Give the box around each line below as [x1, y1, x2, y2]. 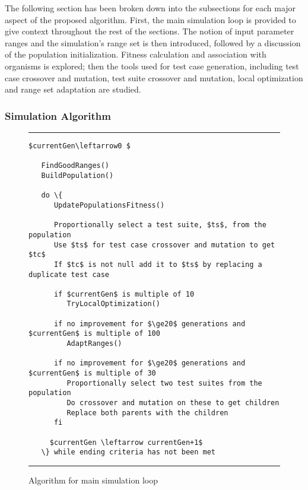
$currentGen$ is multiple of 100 [28, 329, 160, 338]
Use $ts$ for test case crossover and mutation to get [53, 240, 275, 249]
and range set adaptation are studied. [5, 83, 141, 96]
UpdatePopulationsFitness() [53, 201, 165, 209]
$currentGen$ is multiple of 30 [28, 369, 156, 378]
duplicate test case [28, 270, 110, 279]
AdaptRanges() [66, 339, 122, 348]
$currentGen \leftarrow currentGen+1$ [49, 438, 203, 447]
